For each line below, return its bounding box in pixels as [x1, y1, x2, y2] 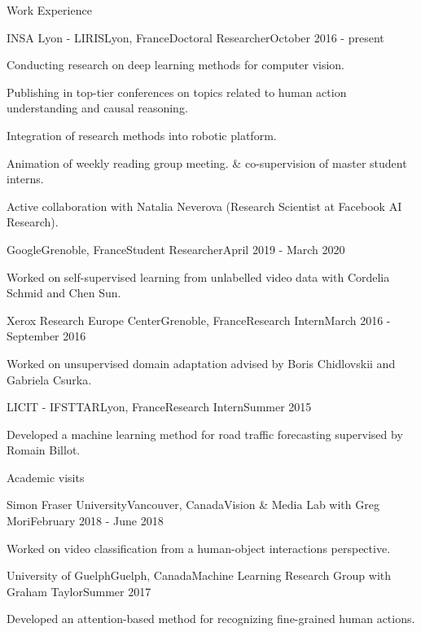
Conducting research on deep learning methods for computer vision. [7, 56, 345, 73]
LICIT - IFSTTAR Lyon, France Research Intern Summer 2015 [7, 398, 312, 415]
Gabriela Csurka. [7, 371, 92, 388]
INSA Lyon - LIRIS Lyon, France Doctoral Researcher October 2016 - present [7, 29, 384, 46]
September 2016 [7, 327, 86, 345]
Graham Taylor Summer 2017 [7, 582, 151, 599]
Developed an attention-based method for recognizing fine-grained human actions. [7, 610, 415, 627]
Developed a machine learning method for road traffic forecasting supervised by [7, 425, 403, 442]
